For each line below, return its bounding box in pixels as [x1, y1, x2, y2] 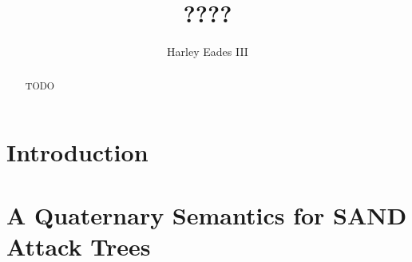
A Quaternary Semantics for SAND [6, 198, 407, 231]
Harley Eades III [167, 43, 248, 60]
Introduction [6, 136, 149, 169]
